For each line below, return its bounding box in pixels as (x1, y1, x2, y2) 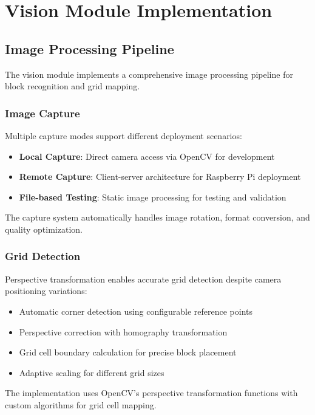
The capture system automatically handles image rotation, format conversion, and (5, 211, 310, 224)
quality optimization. (5, 222, 83, 235)
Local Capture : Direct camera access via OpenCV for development (19, 149, 275, 162)
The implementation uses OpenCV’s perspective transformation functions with (5, 386, 298, 399)
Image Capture (5, 105, 80, 120)
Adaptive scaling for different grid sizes (19, 366, 164, 379)
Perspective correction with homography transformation (19, 325, 228, 338)
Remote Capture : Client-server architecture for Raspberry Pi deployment (19, 170, 301, 183)
